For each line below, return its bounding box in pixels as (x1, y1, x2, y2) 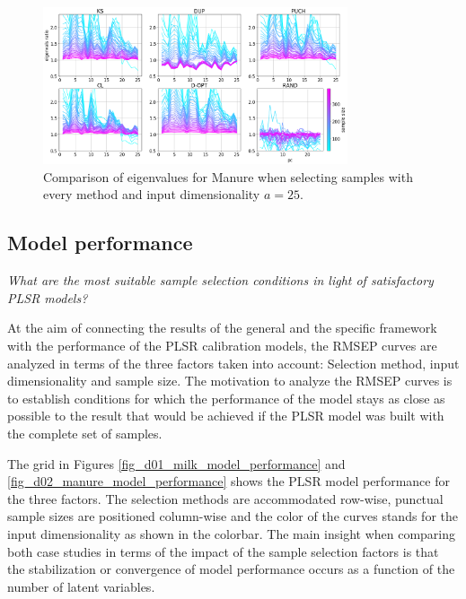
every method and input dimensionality (43, 185, 260, 204)
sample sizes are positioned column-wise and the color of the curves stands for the (7, 507, 458, 525)
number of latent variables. (7, 577, 155, 595)
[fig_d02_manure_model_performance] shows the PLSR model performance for (7, 472, 450, 490)
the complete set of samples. (7, 423, 163, 442)
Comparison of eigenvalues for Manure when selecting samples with (43, 167, 413, 186)
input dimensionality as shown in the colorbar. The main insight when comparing (7, 524, 456, 543)
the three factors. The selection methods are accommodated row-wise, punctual (7, 489, 444, 508)
